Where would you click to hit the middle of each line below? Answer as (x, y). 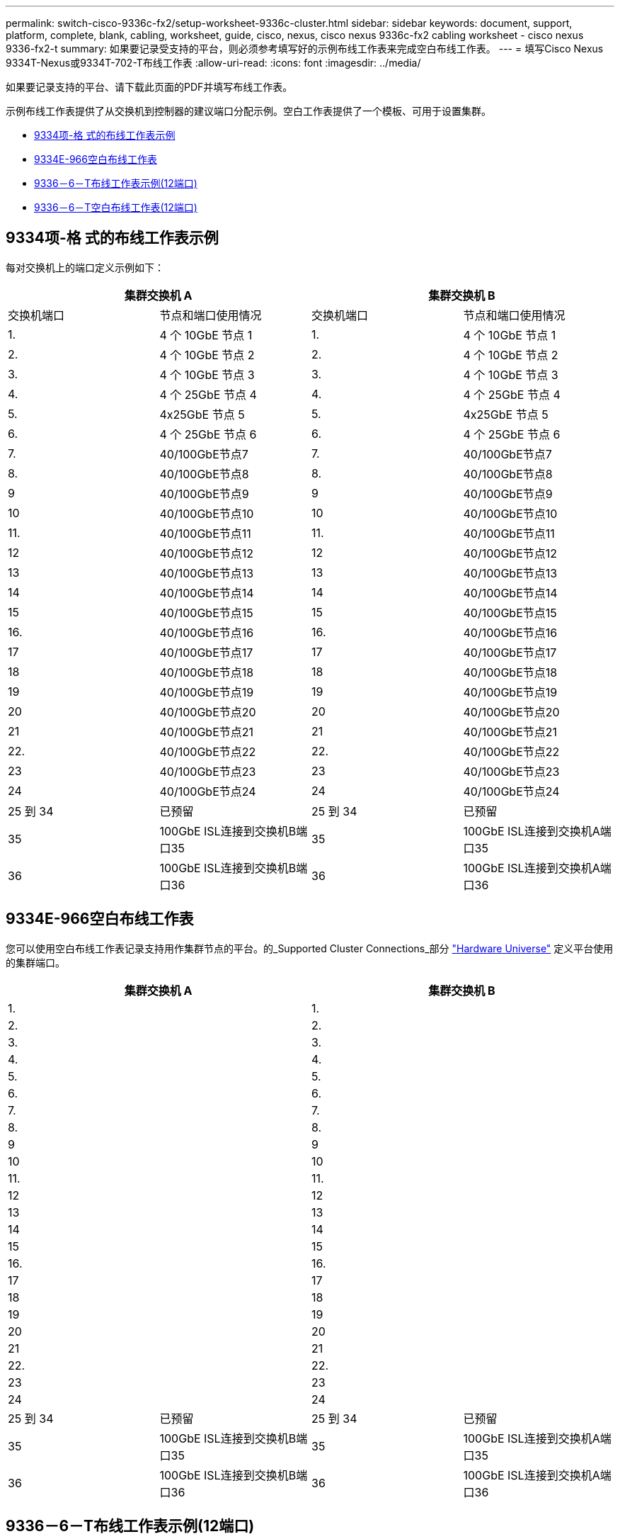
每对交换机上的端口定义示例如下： (85, 267)
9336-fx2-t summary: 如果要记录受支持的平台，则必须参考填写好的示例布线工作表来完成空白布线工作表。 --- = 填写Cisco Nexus (305, 49)
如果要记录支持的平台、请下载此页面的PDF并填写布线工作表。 (149, 87)
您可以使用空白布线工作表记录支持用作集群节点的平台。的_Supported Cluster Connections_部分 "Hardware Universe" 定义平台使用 (310, 948)
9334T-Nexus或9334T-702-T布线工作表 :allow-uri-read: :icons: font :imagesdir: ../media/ (213, 63)
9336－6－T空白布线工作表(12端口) (116, 207)
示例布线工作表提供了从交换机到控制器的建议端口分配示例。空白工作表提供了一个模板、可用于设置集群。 (248, 111)
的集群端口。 (35, 962)
